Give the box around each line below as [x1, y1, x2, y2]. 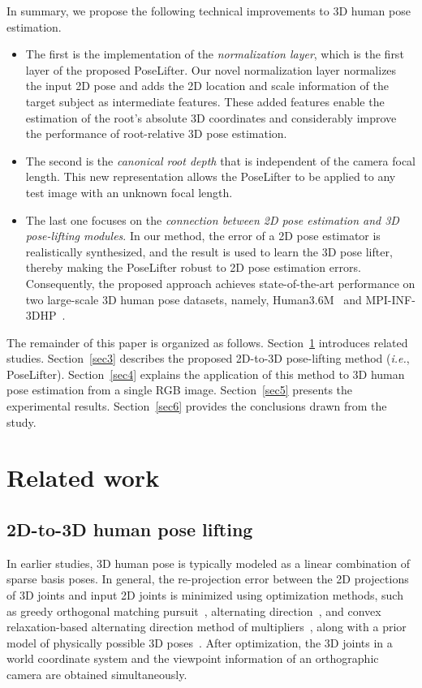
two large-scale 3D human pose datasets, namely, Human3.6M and [25, 290, 362, 307]
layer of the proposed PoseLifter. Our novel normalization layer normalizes [25, 61, 397, 78]
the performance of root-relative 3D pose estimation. [25, 125, 287, 142]
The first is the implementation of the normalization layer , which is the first [25, 45, 404, 62]
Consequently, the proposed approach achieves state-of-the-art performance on [25, 274, 416, 291]
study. [6, 413, 37, 430]
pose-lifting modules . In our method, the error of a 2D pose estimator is [25, 227, 381, 244]
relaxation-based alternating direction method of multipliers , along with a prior [6, 618, 407, 635]
